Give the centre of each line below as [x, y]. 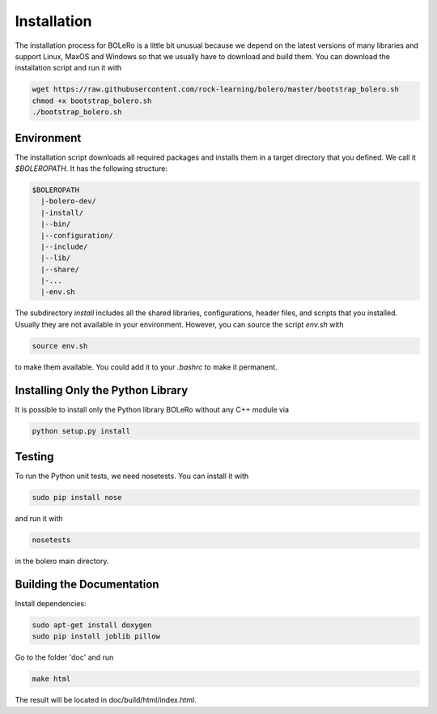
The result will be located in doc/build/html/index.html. [106, 700]
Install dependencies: [51, 604]
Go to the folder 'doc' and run [64, 657]
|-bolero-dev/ [69, 201]
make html [51, 679]
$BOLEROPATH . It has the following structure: [91, 168]
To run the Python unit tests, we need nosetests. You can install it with [132, 476]
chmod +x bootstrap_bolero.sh [92, 100]
